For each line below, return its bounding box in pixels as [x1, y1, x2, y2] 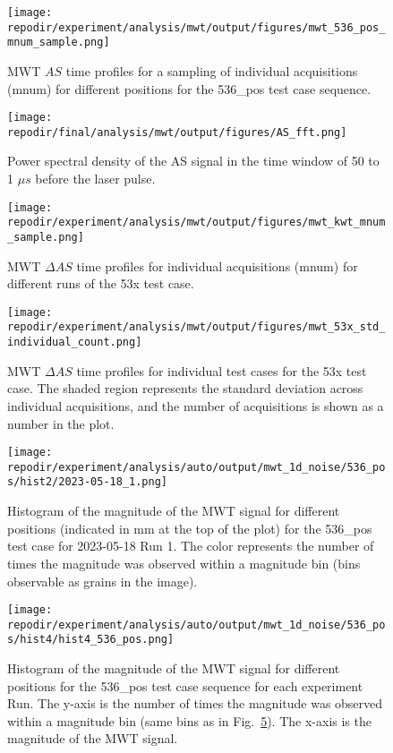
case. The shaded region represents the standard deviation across [7, 379, 363, 398]
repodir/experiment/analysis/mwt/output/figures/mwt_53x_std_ [7, 321, 386, 334]
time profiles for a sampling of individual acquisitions [65, 61, 358, 80]
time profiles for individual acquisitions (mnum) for [76, 256, 358, 275]
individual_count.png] [7, 336, 142, 349]
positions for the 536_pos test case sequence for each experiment [7, 676, 363, 695]
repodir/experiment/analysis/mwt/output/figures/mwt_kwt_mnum [7, 216, 386, 229]
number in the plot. [7, 414, 115, 432]
